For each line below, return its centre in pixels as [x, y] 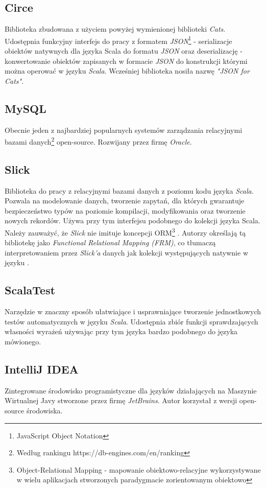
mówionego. [23, 342]
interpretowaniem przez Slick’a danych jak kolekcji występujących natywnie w [127, 252]
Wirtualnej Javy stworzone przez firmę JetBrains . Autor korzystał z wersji [121, 400]
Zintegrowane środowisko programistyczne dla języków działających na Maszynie [131, 390]
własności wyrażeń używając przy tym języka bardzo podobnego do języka [121, 331]
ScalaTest [30, 290]
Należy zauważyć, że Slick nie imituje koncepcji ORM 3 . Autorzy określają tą [125, 232]
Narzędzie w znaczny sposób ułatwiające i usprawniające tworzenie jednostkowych [133, 311]
